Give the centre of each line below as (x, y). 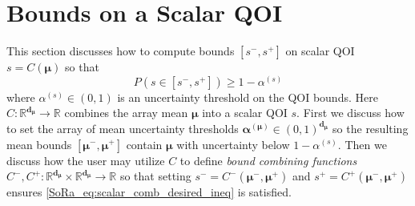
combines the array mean (126, 113)
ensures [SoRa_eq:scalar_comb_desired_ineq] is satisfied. (149, 192)
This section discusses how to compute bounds (121, 51)
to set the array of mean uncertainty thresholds (123, 128)
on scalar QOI (320, 51)
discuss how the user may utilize (86, 160)
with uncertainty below (233, 144)
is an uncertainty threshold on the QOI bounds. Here (248, 97)
